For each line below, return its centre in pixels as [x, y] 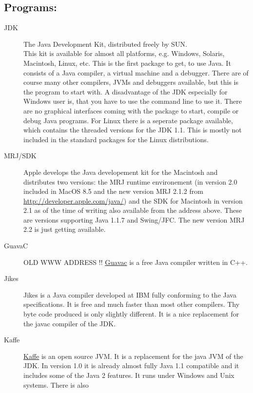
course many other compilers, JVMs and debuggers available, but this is [131, 82]
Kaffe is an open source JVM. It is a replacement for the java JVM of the [133, 356]
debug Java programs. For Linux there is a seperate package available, [128, 120]
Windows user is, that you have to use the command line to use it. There [133, 101]
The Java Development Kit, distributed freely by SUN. [105, 44]
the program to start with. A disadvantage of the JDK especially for [126, 91]
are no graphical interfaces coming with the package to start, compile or [131, 110]
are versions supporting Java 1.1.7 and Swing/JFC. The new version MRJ [134, 219]
